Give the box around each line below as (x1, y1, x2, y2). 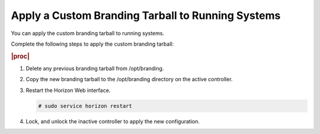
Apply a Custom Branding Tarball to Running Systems (11, 9, 281, 22)
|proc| (11, 52, 30, 60)
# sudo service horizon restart (38, 103, 133, 109)
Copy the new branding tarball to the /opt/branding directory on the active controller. (25, 76, 233, 83)
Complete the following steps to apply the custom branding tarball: (11, 40, 174, 47)
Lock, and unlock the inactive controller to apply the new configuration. (25, 117, 200, 125)
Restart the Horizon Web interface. (25, 87, 111, 94)
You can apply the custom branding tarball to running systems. (11, 30, 165, 37)
